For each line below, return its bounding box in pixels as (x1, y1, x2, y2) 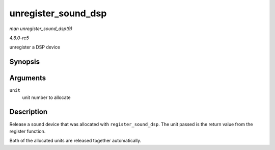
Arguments (9, 74, 46, 83)
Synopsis (9, 58, 40, 66)
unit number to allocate (22, 94, 71, 101)
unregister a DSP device (9, 44, 61, 51)
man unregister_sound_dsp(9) (9, 26, 73, 32)
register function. (9, 128, 46, 134)
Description (9, 108, 48, 116)
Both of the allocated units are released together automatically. (9, 138, 142, 144)
